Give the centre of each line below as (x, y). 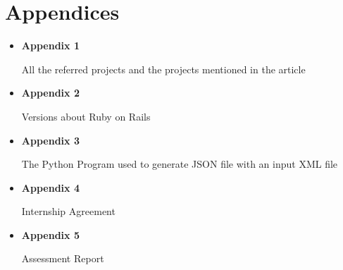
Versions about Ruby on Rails (86, 116)
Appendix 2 (50, 93)
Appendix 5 (50, 234)
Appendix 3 (50, 140)
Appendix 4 (50, 187)
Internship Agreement (68, 211)
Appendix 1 (50, 45)
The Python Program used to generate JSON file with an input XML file (180, 164)
